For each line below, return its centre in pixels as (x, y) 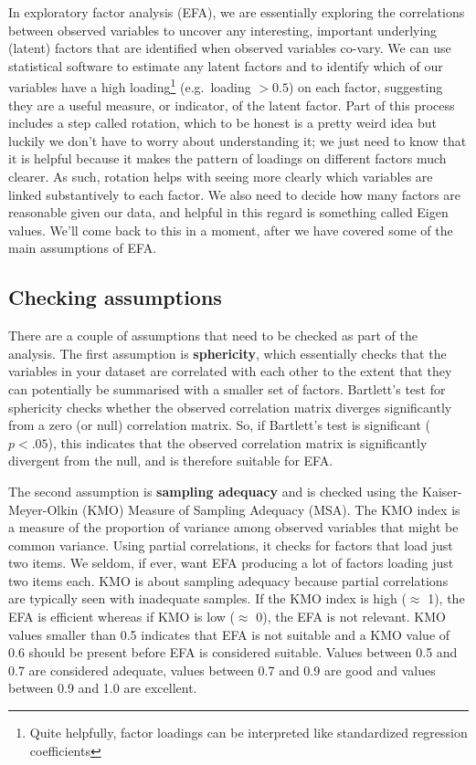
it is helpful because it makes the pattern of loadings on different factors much (227, 158)
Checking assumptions (115, 297)
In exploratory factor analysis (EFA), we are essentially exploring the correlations (237, 12)
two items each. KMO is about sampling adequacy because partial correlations (228, 580)
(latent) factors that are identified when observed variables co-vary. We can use (230, 48)
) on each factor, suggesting (366, 87)
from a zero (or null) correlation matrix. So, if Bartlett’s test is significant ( (219, 425)
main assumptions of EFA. (83, 248)
